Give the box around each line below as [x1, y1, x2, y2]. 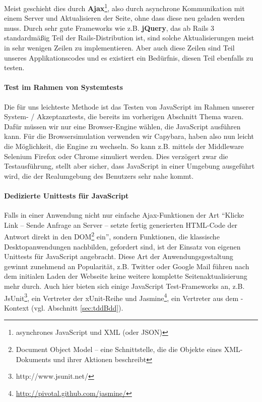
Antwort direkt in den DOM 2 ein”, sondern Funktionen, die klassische [4, 230, 220, 241]
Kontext [4, 302, 29, 313]
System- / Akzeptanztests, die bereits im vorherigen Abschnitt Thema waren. [4, 111, 244, 122]
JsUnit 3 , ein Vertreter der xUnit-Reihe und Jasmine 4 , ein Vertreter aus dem [4, 291, 239, 303]
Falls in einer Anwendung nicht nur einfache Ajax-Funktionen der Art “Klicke [4, 210, 244, 220]
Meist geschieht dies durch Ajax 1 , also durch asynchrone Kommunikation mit [4, 2, 245, 13]
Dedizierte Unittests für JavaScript [4, 190, 129, 200]
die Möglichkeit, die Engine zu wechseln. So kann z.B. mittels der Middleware [4, 140, 244, 151]
